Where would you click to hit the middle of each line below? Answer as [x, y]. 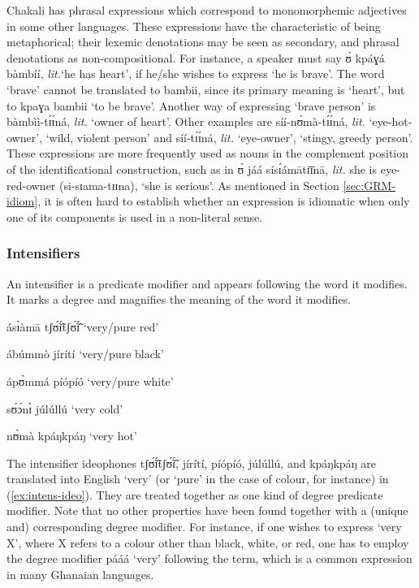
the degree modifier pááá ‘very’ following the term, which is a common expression [209, 558]
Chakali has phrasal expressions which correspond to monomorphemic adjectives [207, 10]
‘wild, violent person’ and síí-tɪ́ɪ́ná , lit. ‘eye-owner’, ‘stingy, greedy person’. [229, 137]
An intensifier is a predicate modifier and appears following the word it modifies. [207, 283]
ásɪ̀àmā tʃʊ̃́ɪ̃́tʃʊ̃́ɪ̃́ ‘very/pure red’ [83, 326]
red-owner [31, 185]
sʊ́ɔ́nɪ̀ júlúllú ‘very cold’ [65, 408]
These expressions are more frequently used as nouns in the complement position [208, 153]
